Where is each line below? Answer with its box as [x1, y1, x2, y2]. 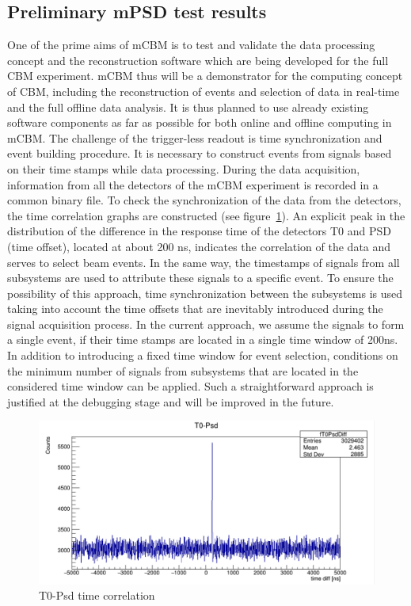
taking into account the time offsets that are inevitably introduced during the [7, 300, 383, 317]
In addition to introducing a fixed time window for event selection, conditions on [7, 347, 398, 364]
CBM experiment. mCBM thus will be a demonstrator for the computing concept [7, 67, 403, 84]
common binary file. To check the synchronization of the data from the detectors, [7, 192, 401, 208]
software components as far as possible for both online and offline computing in [7, 114, 392, 131]
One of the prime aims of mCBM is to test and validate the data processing [7, 36, 375, 53]
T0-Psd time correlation [39, 587, 155, 604]
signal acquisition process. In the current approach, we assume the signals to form [7, 315, 405, 332]
